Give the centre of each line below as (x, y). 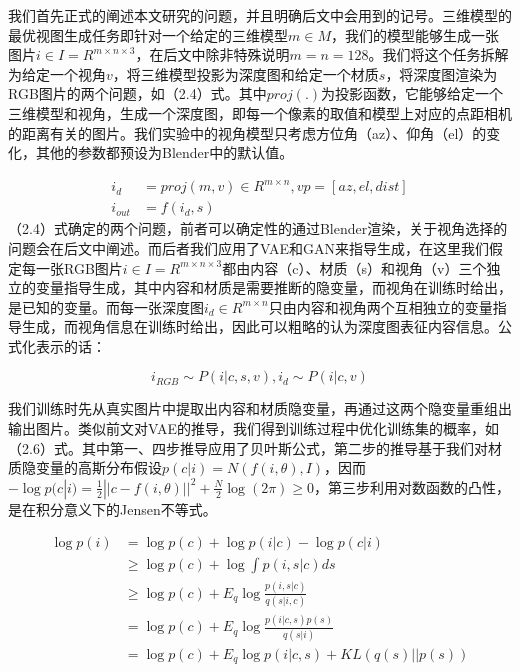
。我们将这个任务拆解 (438, 54)
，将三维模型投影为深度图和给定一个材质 (245, 73)
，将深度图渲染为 (441, 73)
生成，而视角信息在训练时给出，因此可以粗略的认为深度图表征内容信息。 (259, 326)
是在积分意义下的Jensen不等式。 (112, 508)
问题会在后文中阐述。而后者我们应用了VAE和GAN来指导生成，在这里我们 (248, 247)
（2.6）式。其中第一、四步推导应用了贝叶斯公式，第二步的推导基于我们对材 (255, 447)
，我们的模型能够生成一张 (414, 34)
